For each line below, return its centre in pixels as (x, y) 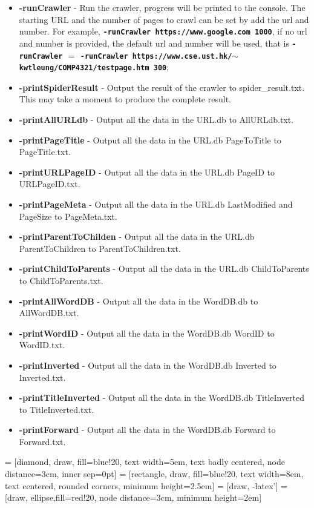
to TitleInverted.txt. (57, 409)
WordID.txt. (42, 345)
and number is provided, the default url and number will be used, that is (154, 43)
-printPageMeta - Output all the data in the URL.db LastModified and (156, 204)
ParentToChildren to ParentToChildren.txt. (100, 248)
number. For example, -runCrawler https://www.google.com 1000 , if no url (163, 31)
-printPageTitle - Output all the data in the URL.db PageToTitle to (150, 140)
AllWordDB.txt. (49, 313)
